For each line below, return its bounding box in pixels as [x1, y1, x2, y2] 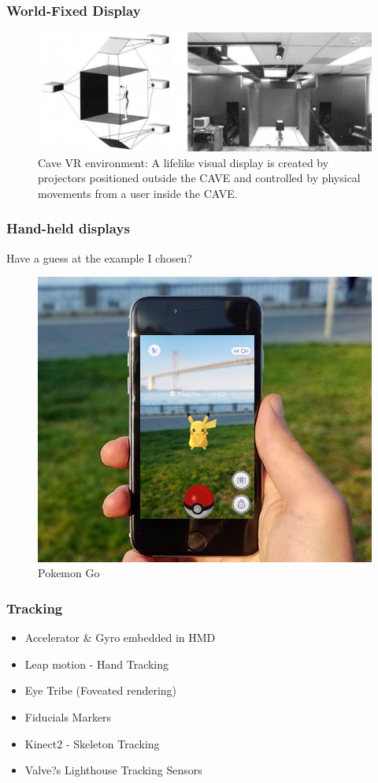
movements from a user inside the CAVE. [38, 185, 238, 201]
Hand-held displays [6, 218, 130, 238]
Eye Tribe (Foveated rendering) [24, 682, 177, 699]
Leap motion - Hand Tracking [24, 655, 169, 672]
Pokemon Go [38, 565, 100, 581]
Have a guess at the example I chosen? [6, 249, 192, 266]
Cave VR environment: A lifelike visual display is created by [38, 154, 329, 170]
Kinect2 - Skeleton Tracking [24, 735, 160, 751]
